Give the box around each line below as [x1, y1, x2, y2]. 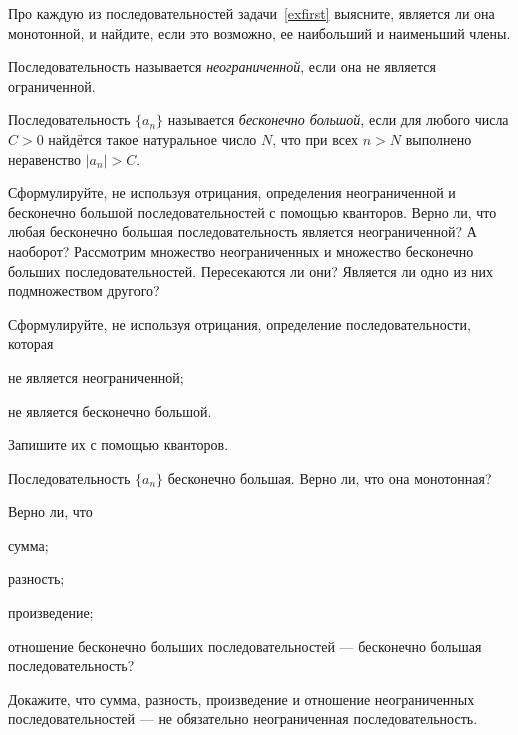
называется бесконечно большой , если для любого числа [167, 109, 509, 130]
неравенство [8, 148, 82, 169]
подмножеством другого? [8, 280, 160, 301]
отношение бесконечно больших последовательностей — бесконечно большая [8, 635, 482, 656]
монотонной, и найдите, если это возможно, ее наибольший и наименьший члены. [8, 22, 511, 43]
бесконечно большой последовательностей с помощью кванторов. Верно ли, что [8, 201, 497, 222]
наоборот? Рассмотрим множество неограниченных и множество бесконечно [8, 240, 474, 261]
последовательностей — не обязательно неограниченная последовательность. [8, 708, 478, 729]
